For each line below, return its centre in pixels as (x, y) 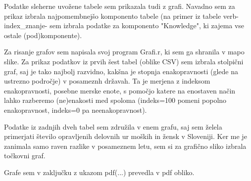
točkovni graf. (25, 156)
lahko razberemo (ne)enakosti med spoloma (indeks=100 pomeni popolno (115, 100)
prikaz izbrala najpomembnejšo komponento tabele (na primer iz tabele (113, 16)
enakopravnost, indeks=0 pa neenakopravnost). (75, 110)
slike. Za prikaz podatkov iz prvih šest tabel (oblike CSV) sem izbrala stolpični (124, 61)
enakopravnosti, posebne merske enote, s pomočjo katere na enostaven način (120, 90)
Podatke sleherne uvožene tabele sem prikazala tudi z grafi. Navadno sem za (120, 6)
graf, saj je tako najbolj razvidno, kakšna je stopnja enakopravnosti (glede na (121, 71)
